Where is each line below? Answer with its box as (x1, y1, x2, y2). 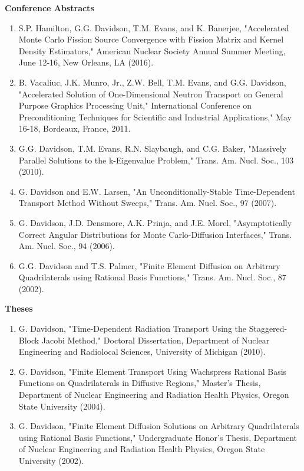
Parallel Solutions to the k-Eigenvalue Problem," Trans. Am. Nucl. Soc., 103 (18, 153, 294, 166)
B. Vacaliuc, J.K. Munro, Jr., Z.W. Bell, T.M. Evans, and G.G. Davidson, (18, 76, 286, 88)
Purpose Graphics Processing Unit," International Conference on (18, 99, 252, 112)
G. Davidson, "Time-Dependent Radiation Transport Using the (18, 322, 246, 335)
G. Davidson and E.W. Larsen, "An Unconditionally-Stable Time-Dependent (18, 185, 295, 197)
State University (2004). (18, 400, 105, 412)
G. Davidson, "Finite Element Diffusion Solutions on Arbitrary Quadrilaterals (18, 420, 299, 432)
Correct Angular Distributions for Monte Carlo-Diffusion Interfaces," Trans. (18, 228, 292, 240)
